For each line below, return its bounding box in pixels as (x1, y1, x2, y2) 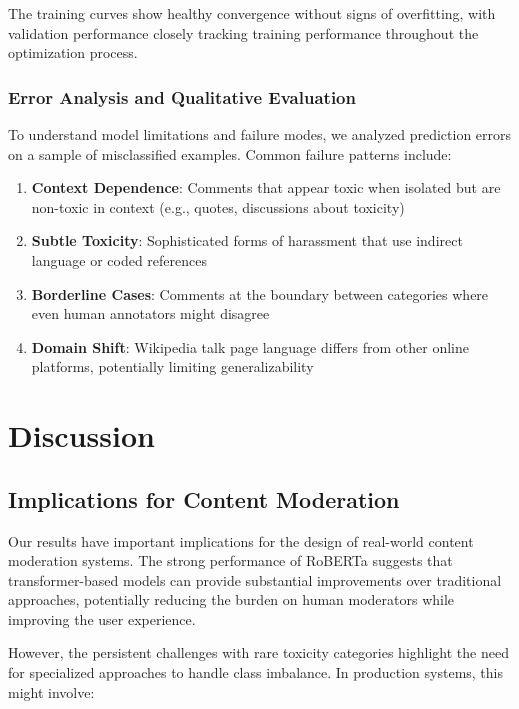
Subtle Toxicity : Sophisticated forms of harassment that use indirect (31, 230, 463, 251)
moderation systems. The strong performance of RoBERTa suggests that (8, 550, 453, 571)
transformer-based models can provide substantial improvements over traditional (8, 569, 502, 590)
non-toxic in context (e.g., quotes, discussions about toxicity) (31, 196, 405, 217)
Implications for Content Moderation (8, 483, 400, 514)
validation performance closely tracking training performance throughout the (8, 22, 479, 43)
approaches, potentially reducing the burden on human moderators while (8, 589, 455, 610)
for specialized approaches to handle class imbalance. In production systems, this (8, 662, 503, 683)
